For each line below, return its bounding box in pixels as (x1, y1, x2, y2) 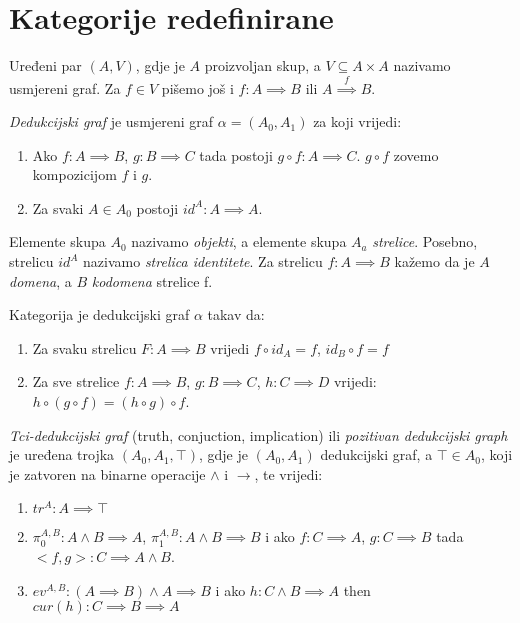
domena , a (9, 270, 72, 291)
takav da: (207, 304, 265, 325)
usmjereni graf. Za (9, 77, 121, 98)
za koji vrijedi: (313, 111, 402, 132)
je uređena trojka (9, 444, 115, 465)
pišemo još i (161, 77, 234, 98)
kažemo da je (394, 251, 475, 272)
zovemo (393, 144, 439, 165)
